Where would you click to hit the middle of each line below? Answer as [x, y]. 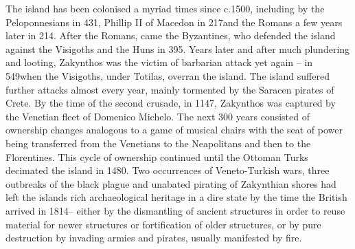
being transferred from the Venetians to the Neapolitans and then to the [158, 143]
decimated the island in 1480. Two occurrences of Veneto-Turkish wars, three [168, 170]
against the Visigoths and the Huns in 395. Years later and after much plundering [178, 48]
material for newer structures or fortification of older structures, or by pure [163, 224]
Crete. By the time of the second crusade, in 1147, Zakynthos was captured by [171, 103]
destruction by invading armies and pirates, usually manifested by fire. [154, 238]
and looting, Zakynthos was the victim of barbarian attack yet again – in [159, 62]
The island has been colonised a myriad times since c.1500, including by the [165, 8]
